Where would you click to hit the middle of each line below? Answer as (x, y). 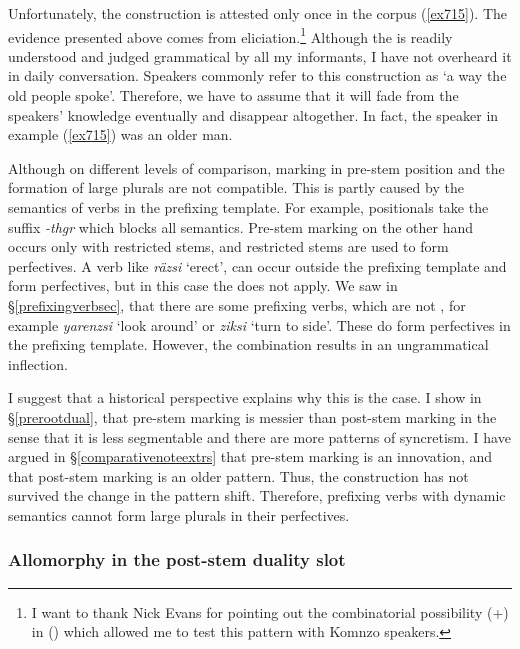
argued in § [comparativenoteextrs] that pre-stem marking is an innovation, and (250, 456)
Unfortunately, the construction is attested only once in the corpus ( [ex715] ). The (258, 13)
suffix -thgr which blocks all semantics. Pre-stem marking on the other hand (241, 226)
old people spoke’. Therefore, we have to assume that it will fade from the (233, 95)
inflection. (38, 363)
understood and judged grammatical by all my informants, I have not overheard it (260, 55)
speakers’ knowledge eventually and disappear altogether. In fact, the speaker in (253, 114)
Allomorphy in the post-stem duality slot (177, 559)
